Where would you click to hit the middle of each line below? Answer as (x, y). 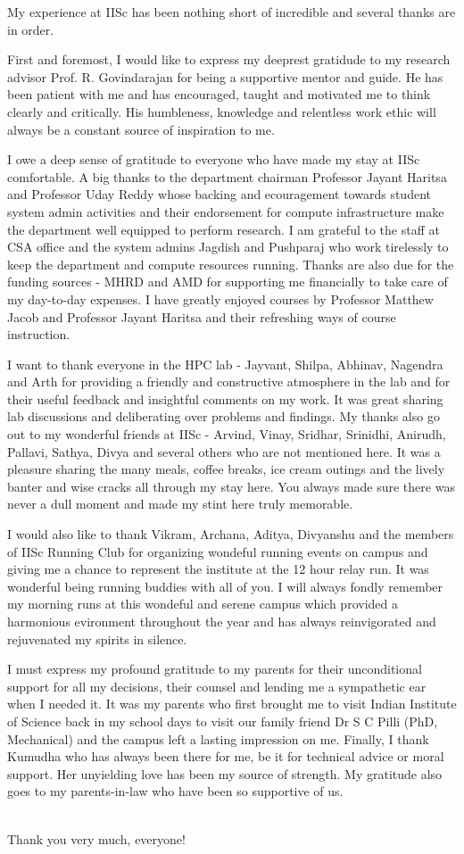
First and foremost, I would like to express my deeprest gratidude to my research (229, 59)
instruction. (39, 334)
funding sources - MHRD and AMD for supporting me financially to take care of (228, 282)
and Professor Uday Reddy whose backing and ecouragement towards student (219, 194)
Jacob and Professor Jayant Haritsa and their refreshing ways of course (202, 316)
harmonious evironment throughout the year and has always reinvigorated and (222, 621)
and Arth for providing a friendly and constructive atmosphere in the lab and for (229, 381)
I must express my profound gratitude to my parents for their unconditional (215, 669)
